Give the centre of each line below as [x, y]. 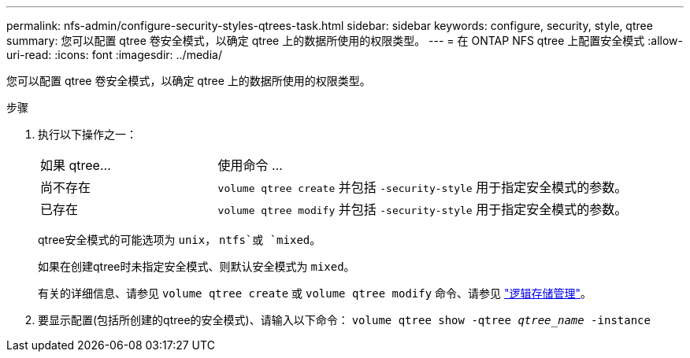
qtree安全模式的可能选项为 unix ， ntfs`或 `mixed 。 [180, 240]
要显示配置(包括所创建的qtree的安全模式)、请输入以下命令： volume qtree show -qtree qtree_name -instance [344, 320]
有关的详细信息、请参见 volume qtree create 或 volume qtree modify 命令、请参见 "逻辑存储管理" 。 [315, 293]
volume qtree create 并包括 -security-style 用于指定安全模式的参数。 [423, 187]
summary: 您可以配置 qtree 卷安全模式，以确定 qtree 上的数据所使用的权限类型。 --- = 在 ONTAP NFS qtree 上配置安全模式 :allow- [345, 41]
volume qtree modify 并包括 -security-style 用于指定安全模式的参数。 [423, 209]
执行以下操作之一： [87, 134]
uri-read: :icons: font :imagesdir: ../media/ [114, 55]
